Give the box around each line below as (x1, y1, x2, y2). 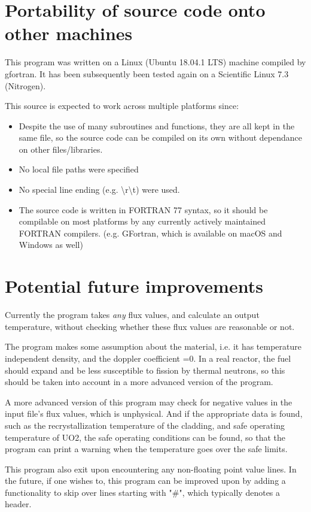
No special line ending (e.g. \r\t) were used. (19, 183, 180, 196)
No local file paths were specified (19, 163, 139, 175)
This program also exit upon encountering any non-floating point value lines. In (5, 462, 297, 475)
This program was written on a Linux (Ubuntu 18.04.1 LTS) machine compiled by (5, 56, 306, 68)
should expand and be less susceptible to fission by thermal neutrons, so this (5, 363, 285, 376)
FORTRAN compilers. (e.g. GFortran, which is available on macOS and (19, 226, 282, 239)
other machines (5, 21, 133, 46)
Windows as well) (19, 238, 83, 251)
